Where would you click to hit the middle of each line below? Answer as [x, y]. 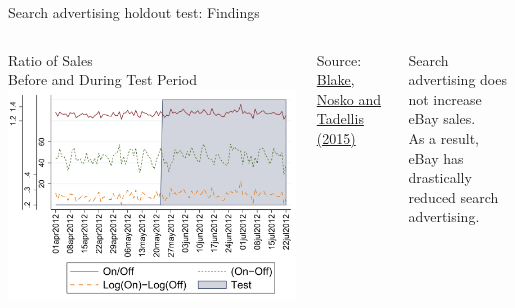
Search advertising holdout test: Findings [134, 12]
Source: [339, 59]
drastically [440, 177]
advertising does [457, 79]
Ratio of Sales [50, 59]
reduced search [453, 196]
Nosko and [349, 98]
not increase [445, 98]
